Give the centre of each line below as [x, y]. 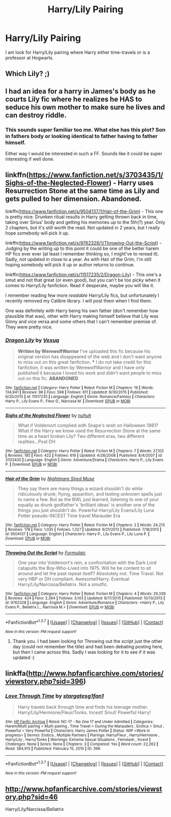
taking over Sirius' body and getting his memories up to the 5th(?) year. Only [85, 222]
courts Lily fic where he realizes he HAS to [74, 99]
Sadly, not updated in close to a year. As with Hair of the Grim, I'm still [78, 259]
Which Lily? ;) [27, 74]
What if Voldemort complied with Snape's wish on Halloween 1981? [88, 426]
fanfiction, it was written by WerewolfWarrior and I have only [81, 368]
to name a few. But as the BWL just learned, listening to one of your [88, 500]
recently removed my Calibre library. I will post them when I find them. [79, 300]
